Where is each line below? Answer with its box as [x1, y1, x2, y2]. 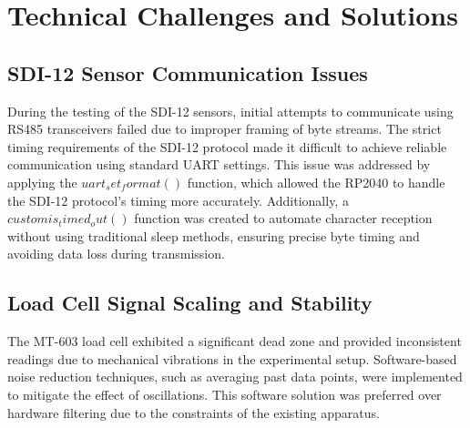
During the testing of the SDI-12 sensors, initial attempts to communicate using [7, 101, 454, 120]
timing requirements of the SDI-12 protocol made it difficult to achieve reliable [7, 137, 447, 156]
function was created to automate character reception [134, 209, 433, 228]
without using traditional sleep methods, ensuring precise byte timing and [7, 226, 420, 245]
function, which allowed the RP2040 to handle [187, 172, 445, 191]
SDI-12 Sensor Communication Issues [7, 58, 368, 87]
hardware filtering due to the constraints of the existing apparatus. [7, 403, 380, 422]
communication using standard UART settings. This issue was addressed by [7, 155, 431, 174]
